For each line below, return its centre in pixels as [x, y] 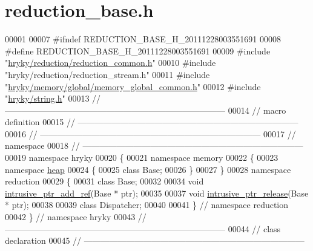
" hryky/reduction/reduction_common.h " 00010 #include [110, 63]
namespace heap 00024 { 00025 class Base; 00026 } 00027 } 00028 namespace [148, 169]
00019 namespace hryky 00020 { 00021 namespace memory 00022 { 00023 [142, 158]
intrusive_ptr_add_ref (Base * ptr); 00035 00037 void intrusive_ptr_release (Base [157, 193]
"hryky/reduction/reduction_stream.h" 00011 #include [107, 74]
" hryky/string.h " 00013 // [53, 98]
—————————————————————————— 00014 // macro [146, 110]
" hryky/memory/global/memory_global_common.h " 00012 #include [133, 86]
